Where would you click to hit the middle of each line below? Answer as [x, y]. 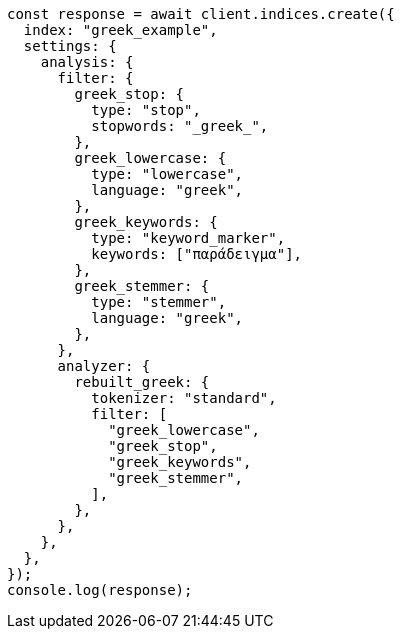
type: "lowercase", [167, 174]
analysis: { [87, 62]
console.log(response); [100, 590]
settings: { [70, 46]
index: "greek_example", [120, 30]
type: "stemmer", [159, 302]
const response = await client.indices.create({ [201, 14]
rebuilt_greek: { [142, 382]
